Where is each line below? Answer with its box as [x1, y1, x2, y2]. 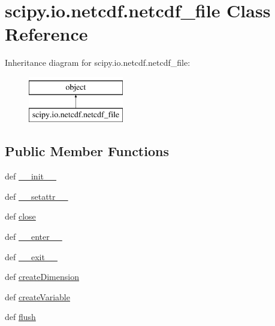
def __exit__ [5, 250, 58, 263]
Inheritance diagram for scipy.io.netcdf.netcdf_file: [5, 56, 191, 69]
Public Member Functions [5, 142, 169, 160]
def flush [5, 310, 36, 323]
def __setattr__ [5, 190, 68, 202]
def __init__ [5, 170, 56, 182]
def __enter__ [5, 230, 62, 243]
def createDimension [5, 270, 79, 283]
